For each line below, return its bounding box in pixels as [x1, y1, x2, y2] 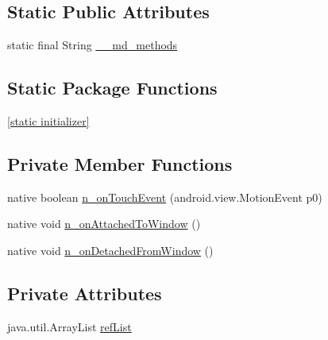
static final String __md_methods [7, 37, 178, 53]
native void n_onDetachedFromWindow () [7, 241, 214, 258]
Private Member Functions [7, 151, 233, 176]
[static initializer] [7, 113, 90, 129]
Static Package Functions [7, 75, 218, 100]
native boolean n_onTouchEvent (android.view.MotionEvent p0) [7, 188, 322, 205]
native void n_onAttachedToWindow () [7, 215, 201, 232]
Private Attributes [7, 280, 162, 305]
